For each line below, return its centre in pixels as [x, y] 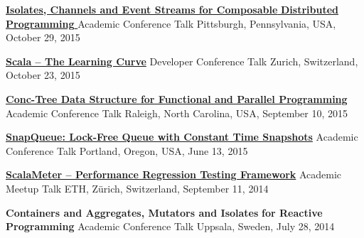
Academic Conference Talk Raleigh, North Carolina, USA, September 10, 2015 [177, 113]
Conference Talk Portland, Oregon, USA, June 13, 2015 [127, 150]
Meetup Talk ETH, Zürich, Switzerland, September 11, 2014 [137, 188]
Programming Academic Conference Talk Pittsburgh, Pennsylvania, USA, [171, 23]
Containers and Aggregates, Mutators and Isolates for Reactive [164, 212]
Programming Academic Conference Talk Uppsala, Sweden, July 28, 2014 [170, 226]
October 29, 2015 [43, 37]
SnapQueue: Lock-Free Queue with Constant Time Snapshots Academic [182, 137]
